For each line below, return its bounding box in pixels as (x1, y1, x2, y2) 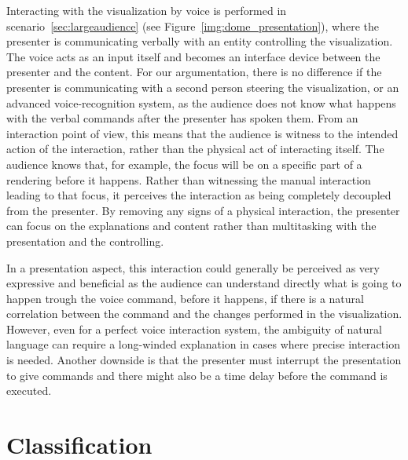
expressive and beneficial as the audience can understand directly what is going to (6, 275, 402, 291)
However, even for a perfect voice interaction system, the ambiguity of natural (6, 320, 382, 337)
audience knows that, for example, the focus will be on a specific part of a (6, 155, 362, 172)
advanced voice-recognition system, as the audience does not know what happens (6, 94, 396, 111)
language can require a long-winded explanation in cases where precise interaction (6, 336, 400, 352)
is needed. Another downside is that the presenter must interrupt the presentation (6, 352, 402, 368)
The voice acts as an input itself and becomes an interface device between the (6, 48, 380, 64)
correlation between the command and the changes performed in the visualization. (6, 305, 402, 322)
